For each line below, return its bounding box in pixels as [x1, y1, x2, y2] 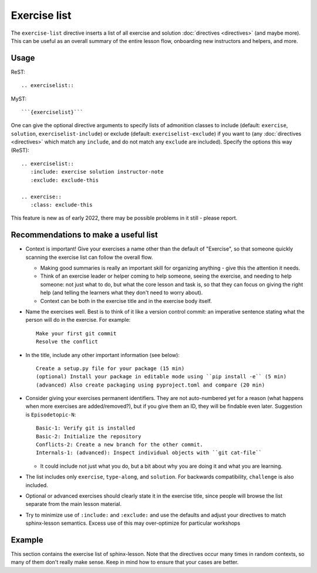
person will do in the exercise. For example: [25, 317, 131, 324]
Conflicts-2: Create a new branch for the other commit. [36, 441, 204, 448]
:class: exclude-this [30, 201, 93, 208]
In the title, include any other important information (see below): [25, 351, 180, 358]
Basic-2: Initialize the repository [36, 433, 141, 439]
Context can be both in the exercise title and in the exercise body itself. [40, 297, 213, 304]
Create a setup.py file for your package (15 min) [36, 365, 185, 372]
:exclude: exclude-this [30, 176, 99, 184]
